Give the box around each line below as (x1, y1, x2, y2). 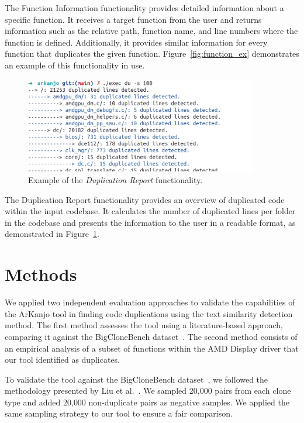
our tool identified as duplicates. (5, 353, 120, 366)
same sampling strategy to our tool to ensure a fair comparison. (5, 407, 233, 419)
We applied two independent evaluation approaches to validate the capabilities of (5, 296, 295, 308)
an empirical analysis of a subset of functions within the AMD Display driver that (5, 342, 299, 354)
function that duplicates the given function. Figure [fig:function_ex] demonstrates (5, 47, 299, 60)
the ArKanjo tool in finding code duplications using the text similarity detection (5, 307, 293, 319)
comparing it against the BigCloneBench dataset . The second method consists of (5, 330, 298, 342)
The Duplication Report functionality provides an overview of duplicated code (5, 193, 285, 205)
